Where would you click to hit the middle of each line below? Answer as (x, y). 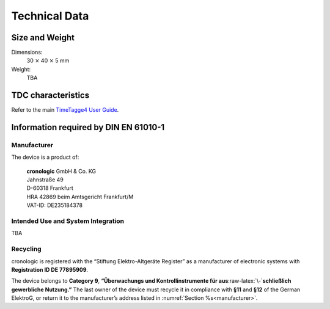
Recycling (27, 249)
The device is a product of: (45, 157)
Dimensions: (27, 53)
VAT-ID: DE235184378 (54, 205)
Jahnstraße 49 (45, 180)
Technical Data (50, 16)
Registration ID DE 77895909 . (50, 269)
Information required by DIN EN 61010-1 (88, 127)
